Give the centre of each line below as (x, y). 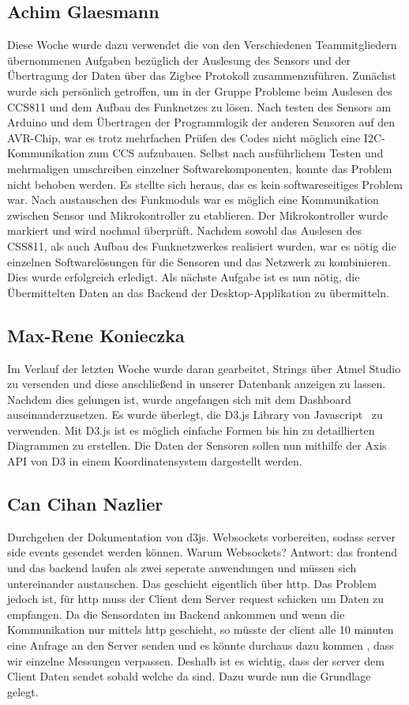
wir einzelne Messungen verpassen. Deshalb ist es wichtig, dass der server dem (196, 660)
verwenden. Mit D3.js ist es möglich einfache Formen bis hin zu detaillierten (191, 430)
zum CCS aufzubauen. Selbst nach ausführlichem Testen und (236, 153)
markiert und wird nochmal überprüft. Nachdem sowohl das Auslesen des (184, 230)
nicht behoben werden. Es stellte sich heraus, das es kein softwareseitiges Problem (205, 184)
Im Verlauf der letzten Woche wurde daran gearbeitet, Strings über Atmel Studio (204, 368)
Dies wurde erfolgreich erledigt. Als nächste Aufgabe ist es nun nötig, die (184, 277)
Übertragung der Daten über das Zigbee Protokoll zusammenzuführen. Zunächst (202, 75)
